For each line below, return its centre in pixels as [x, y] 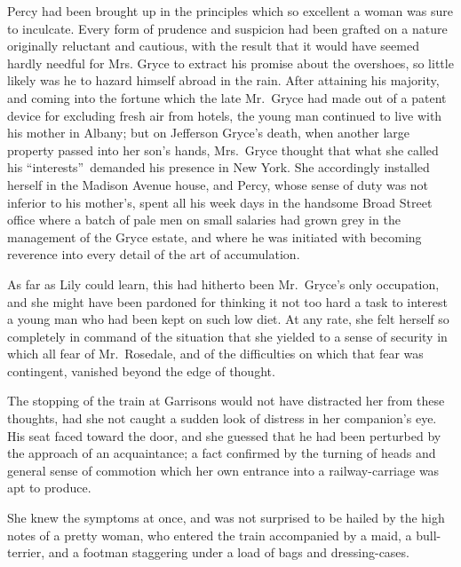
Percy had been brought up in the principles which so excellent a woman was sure [230, 11]
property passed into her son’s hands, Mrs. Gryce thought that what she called [223, 150]
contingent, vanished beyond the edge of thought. [141, 370]
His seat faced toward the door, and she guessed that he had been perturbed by [224, 435]
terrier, [26, 552]
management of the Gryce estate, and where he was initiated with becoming [215, 236]
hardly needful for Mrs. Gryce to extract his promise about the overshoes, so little [230, 63]
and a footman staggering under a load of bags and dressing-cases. [229, 552]
